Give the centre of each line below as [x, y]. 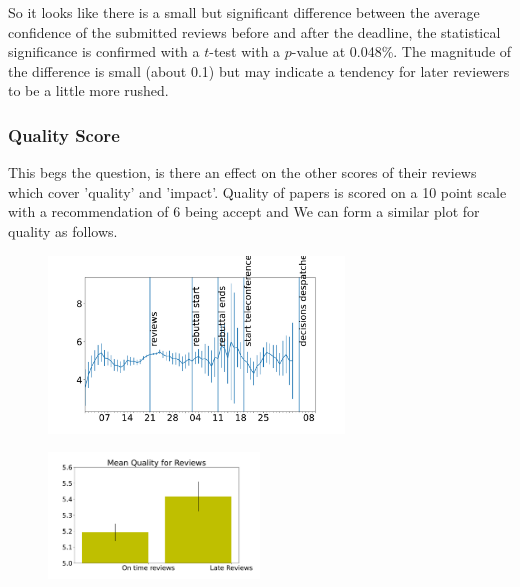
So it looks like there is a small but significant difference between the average [244, 12]
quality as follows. [63, 230]
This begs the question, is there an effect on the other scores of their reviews [242, 172]
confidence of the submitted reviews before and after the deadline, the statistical [254, 31]
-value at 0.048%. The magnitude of [401, 51]
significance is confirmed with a [104, 51]
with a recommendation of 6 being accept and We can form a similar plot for [244, 211]
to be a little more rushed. [88, 90]
